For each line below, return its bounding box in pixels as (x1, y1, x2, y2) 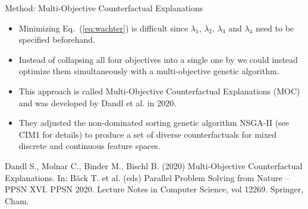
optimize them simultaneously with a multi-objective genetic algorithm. (18, 65, 279, 77)
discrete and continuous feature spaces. (18, 140, 161, 152)
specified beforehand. (18, 33, 95, 46)
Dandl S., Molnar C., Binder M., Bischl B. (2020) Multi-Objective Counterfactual (5, 159, 303, 172)
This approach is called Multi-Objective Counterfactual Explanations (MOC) (18, 84, 300, 97)
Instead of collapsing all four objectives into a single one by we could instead (18, 53, 298, 65)
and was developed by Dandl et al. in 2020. (18, 96, 177, 109)
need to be (255, 21, 294, 34)
